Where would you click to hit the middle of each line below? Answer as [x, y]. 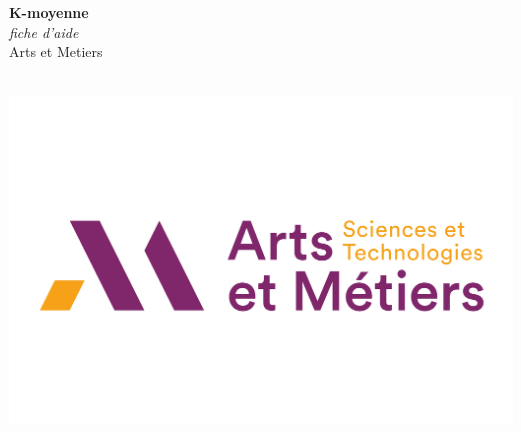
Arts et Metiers [56, 51]
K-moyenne [49, 12]
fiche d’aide [44, 31]
